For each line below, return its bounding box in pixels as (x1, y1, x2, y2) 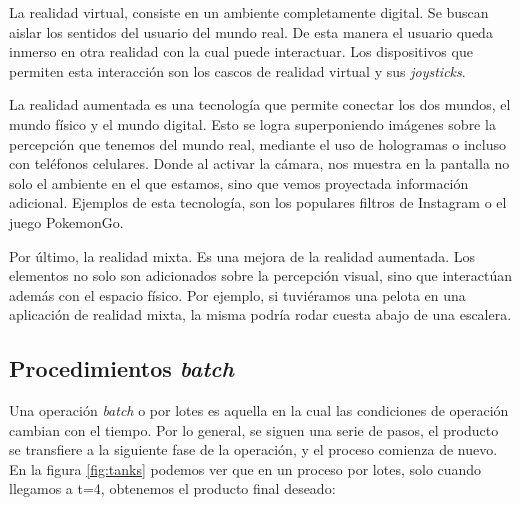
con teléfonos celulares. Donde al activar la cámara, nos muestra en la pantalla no (9, 153, 510, 174)
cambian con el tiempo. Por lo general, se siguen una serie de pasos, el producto (9, 419, 499, 440)
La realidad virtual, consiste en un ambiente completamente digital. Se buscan (9, 2, 489, 22)
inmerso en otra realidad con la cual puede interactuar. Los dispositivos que (9, 41, 473, 62)
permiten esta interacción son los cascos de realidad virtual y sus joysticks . (9, 60, 466, 81)
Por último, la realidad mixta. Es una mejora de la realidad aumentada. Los (9, 245, 476, 266)
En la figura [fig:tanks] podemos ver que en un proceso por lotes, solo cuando (9, 458, 482, 479)
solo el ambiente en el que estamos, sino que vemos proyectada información (9, 172, 469, 193)
